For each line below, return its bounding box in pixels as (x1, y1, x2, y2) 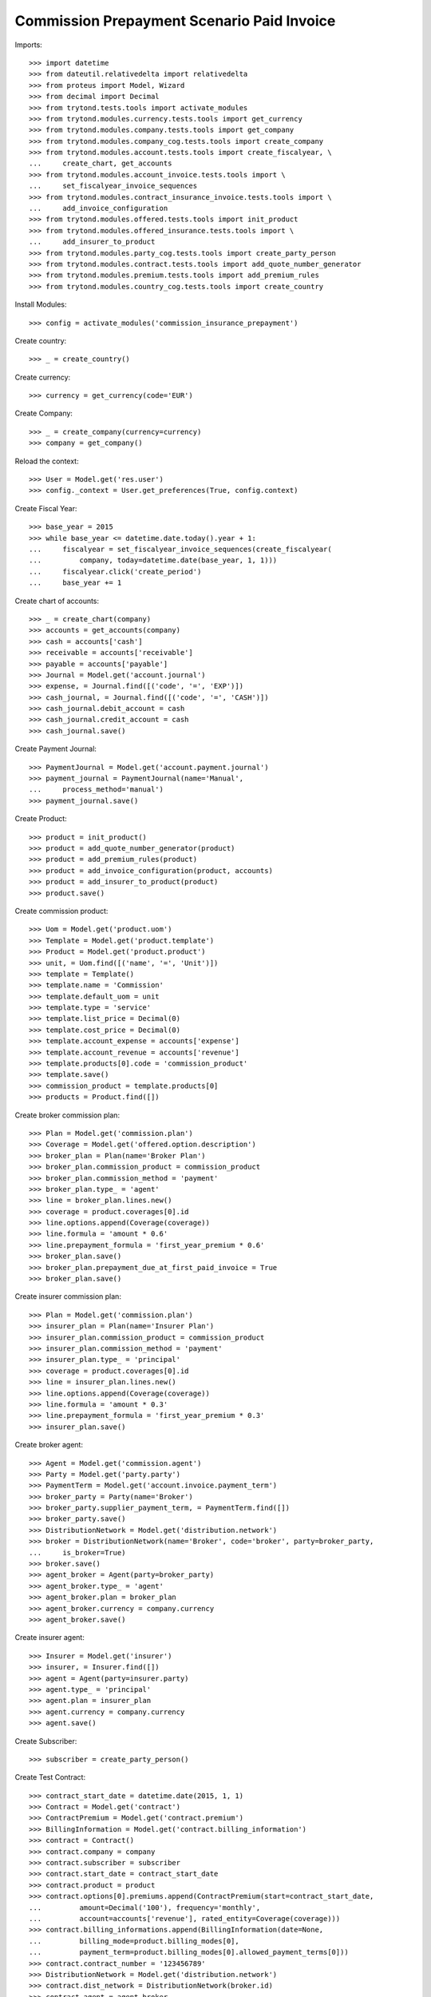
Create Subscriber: (14, 1736, 77, 1745)
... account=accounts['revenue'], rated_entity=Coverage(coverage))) (29, 1914, 341, 1923)
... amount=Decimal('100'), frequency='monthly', (29, 1903, 261, 1912)
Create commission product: (14, 906, 109, 915)
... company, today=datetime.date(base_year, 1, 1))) (29, 556, 278, 565)
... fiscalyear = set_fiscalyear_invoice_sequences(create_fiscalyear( (29, 545, 332, 554)
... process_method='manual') (29, 785, 164, 794)
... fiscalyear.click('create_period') (29, 567, 202, 576)
